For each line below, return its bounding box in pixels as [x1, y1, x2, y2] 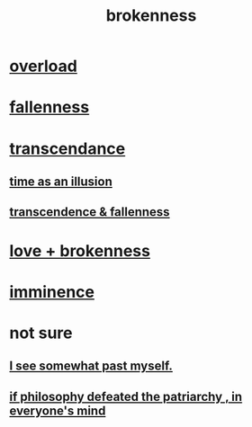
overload [9, 56, 78, 76]
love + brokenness [9, 240, 151, 261]
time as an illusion [9, 173, 112, 189]
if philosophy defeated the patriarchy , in [9, 388, 243, 405]
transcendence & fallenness [9, 204, 170, 220]
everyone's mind [9, 403, 106, 418]
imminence [9, 281, 94, 302]
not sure [9, 323, 73, 342]
